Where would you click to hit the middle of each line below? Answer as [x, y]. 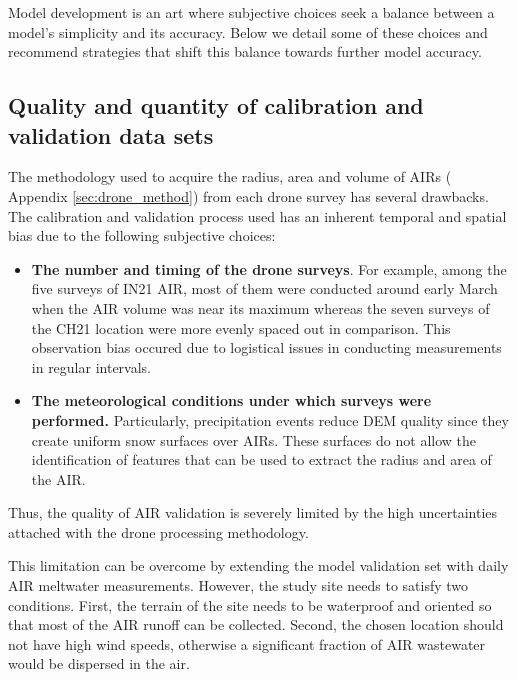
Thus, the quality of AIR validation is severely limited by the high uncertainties [253, 512]
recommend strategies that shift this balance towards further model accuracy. [245, 51]
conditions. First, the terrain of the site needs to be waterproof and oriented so [250, 604]
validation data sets [111, 134]
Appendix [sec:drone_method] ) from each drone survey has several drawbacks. [248, 195]
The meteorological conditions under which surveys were [231, 400]
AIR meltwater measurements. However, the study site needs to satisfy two [238, 585]
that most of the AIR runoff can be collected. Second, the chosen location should [256, 624]
